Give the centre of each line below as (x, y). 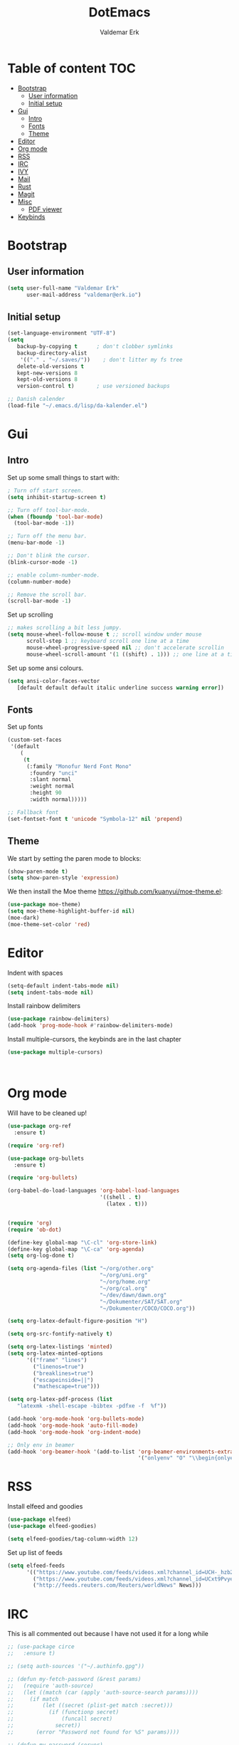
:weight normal (52, 786)
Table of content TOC (72, 68)
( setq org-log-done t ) (41, 1256)
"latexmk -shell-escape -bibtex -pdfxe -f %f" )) (92, 1406)
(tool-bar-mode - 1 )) (44, 523)
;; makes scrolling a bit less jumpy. (65, 628)
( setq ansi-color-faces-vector (54, 681)
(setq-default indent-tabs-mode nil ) (63, 986)
